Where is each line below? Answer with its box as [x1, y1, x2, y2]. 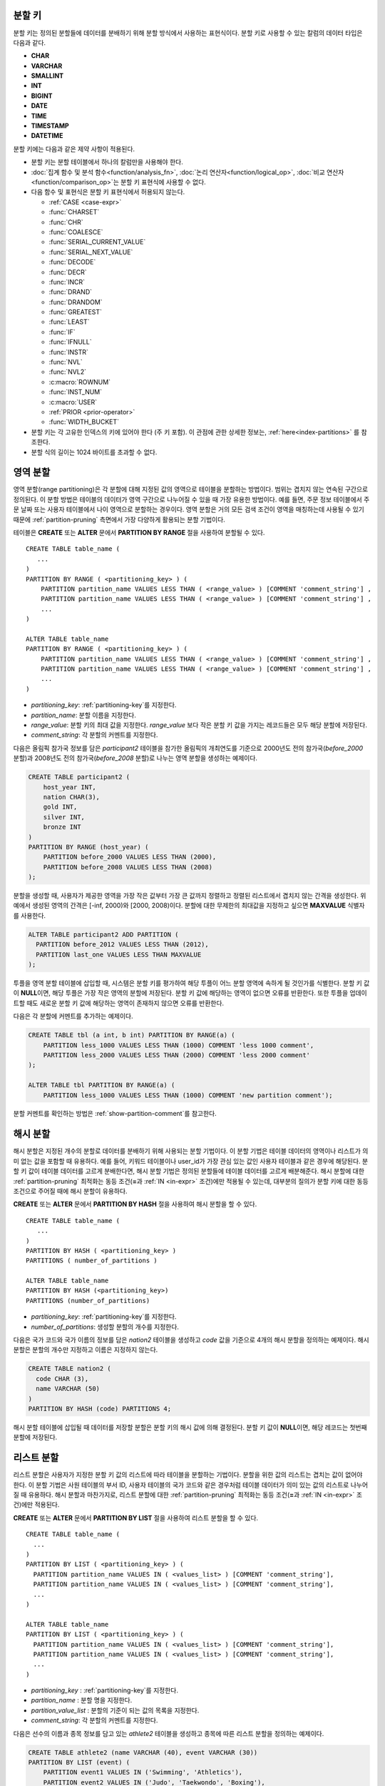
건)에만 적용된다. [13, 1500, 60, 1509]
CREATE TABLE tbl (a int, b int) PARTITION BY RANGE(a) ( [28, 1031, 235, 1039]
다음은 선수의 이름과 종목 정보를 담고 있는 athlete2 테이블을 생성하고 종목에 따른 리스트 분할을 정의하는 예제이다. [13, 1729, 324, 1737]
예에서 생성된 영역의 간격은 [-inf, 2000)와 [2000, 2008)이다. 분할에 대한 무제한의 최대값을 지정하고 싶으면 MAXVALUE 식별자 [13, 901, 365, 910]
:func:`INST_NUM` [48, 388, 103, 396]
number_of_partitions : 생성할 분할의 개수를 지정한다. [31, 1322, 180, 1331]
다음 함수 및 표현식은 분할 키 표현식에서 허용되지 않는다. [31, 188, 185, 196]
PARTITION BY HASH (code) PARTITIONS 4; [28, 1405, 171, 1412]
